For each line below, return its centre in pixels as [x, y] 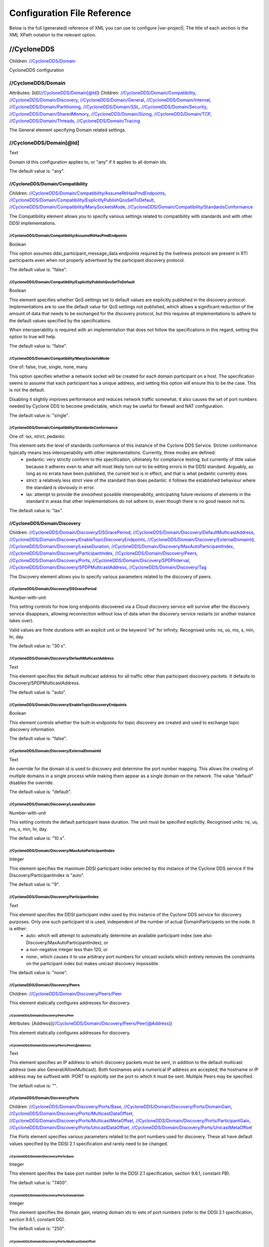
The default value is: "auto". [38, 692]
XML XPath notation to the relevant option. [53, 34]
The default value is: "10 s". [37, 838]
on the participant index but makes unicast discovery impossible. [93, 963]
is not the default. [27, 390]
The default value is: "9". [35, 884]
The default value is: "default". [40, 792]
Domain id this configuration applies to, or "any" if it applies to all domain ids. [88, 162]
